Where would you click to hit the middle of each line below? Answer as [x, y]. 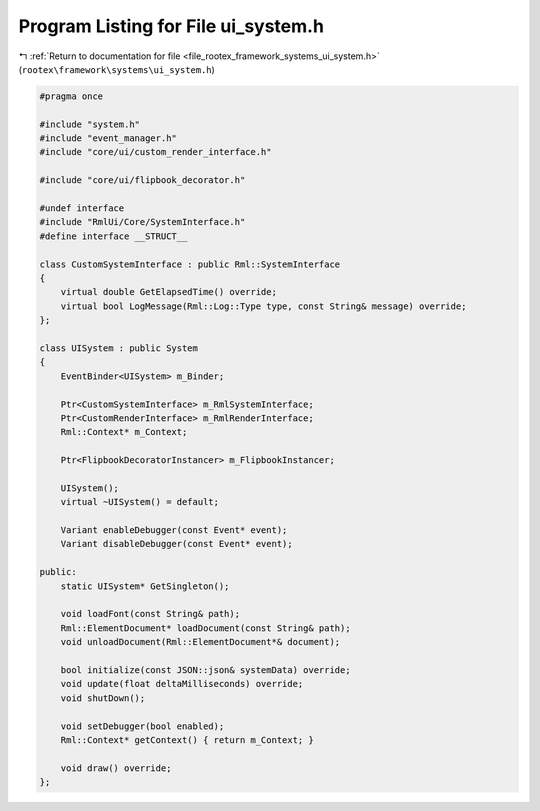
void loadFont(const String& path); [150, 614]
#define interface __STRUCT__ [113, 236]
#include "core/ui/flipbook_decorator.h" [142, 180]
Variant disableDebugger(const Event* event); [177, 544]
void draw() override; [116, 768]
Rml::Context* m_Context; [124, 432]
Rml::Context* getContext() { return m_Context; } [187, 739]
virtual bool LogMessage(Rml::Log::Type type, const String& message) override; [263, 306]
